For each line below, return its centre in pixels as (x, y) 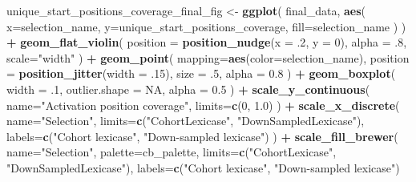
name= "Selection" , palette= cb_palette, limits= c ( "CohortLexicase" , (172, 152)
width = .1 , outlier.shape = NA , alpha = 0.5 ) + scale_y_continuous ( (188, 89)
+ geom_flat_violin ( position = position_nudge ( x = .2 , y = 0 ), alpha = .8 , (207, 42)
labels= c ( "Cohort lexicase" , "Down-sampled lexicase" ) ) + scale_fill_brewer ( (202, 136)
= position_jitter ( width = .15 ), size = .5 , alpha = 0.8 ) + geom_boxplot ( (201, 73)
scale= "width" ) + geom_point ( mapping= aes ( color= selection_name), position (208, 57)
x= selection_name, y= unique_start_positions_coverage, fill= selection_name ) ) (206, 26)
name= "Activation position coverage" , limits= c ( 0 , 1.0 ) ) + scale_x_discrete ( (203, 105)
